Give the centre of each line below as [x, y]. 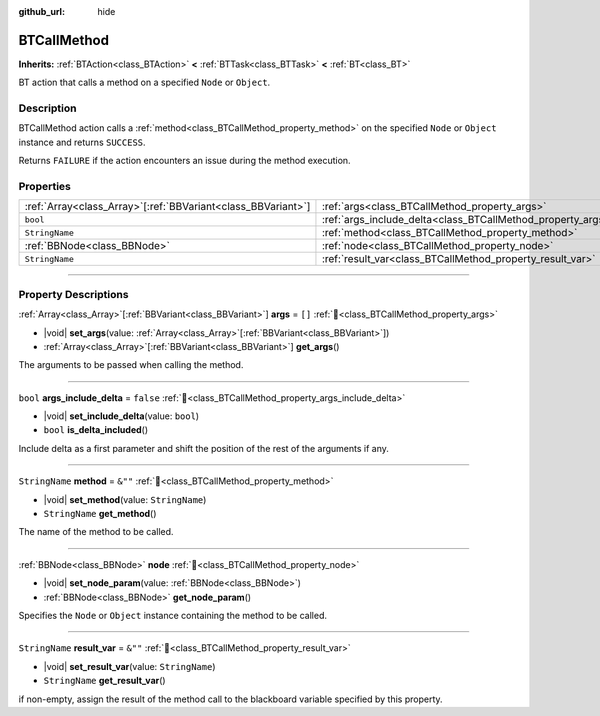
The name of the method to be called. [96, 532]
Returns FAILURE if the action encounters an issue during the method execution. [184, 161]
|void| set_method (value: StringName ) [125, 499]
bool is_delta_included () [96, 430]
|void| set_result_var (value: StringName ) [129, 666]
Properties [45, 186]
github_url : [41, 11]
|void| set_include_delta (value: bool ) [121, 416]
